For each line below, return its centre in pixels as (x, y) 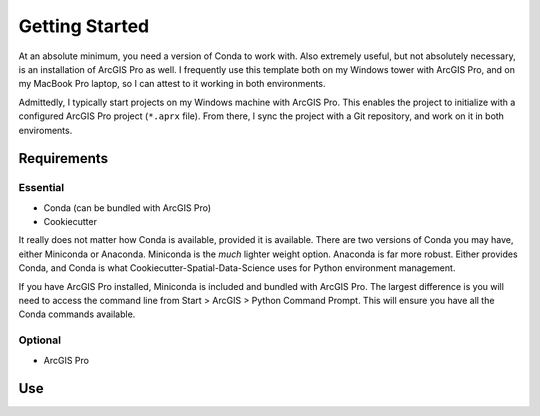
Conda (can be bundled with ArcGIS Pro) (127, 207)
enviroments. (45, 130)
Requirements (63, 158)
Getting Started (84, 26)
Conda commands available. (77, 314)
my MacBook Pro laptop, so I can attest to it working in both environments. (172, 84)
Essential (41, 188)
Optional (40, 340)
